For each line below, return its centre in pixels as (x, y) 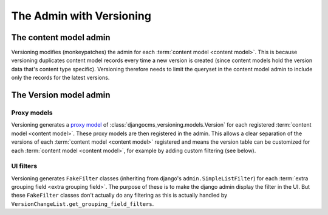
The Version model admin (61, 95)
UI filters (24, 166)
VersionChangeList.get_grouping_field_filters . (83, 203)
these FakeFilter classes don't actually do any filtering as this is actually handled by (119, 196)
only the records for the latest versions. (60, 78)
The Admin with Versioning (81, 16)
